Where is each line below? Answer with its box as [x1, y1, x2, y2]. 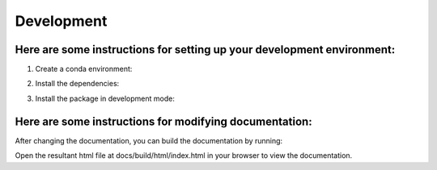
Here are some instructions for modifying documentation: [15, 114, 312, 128]
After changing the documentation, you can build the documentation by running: [15, 135, 283, 145]
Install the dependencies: [35, 79, 120, 89]
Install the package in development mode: [35, 93, 176, 103]
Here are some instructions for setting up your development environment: [15, 43, 396, 56]
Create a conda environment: [35, 64, 133, 74]
